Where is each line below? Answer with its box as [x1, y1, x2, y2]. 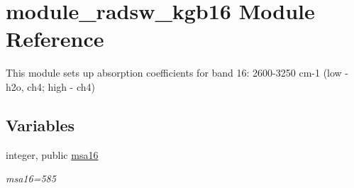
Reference [6, 24, 104, 53]
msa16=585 [6, 171, 56, 186]
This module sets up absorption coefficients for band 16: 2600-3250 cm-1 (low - [6, 65, 349, 80]
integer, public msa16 [6, 147, 99, 162]
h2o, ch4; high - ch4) [6, 79, 95, 94]
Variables [6, 114, 75, 136]
